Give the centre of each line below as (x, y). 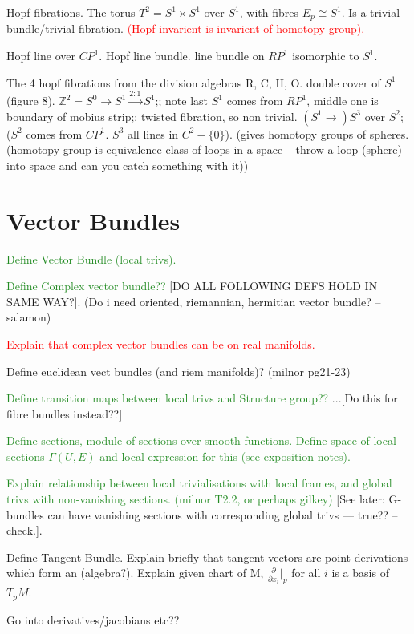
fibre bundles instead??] (65, 413)
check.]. (24, 530)
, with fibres (269, 12)
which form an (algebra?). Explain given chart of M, (135, 573)
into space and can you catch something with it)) (128, 165)
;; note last (182, 101)
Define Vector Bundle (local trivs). (91, 258)
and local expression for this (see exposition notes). (225, 456)
